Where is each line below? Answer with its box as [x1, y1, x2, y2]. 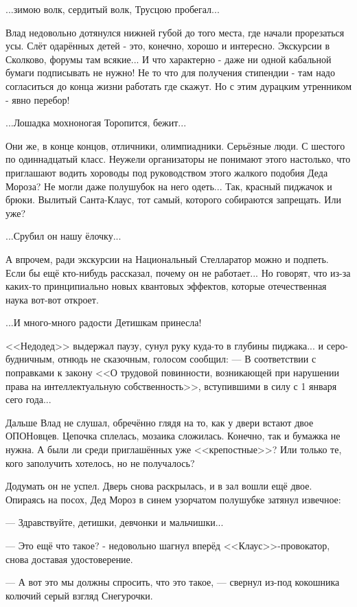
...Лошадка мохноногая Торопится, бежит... [5, 115, 187, 130]
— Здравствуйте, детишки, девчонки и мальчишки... [5, 515, 224, 529]
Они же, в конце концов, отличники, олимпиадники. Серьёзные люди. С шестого [5, 138, 345, 152]
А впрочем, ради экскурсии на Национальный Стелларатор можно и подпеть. [5, 251, 329, 266]
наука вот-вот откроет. [5, 292, 99, 306]
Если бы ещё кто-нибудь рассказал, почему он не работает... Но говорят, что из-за [5, 265, 351, 279]
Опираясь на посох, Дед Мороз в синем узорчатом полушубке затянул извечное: [5, 492, 341, 506]
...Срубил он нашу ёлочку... [5, 229, 122, 243]
